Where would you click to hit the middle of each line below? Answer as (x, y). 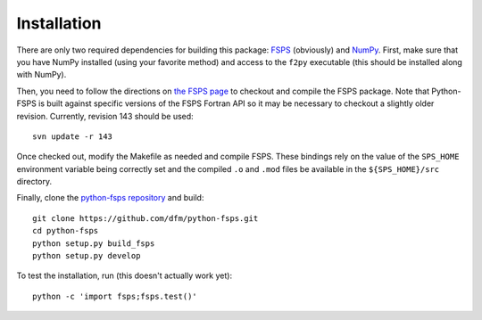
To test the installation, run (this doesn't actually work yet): (124, 275)
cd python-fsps (66, 231)
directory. (34, 182)
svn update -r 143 (73, 136)
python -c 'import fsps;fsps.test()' (115, 296)
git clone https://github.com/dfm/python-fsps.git (145, 218)
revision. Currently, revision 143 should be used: (105, 116)
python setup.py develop (87, 256)
